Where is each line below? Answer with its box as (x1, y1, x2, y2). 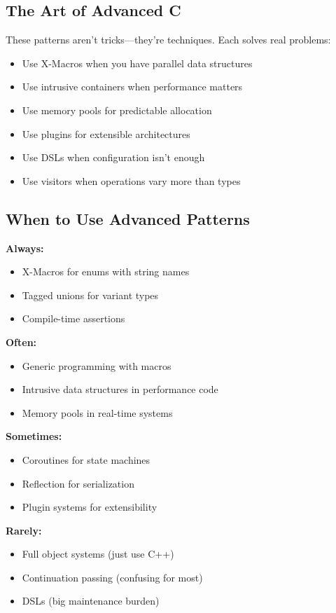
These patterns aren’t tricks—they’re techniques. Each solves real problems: (6, 32, 331, 47)
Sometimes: (6, 429, 62, 443)
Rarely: (6, 523, 42, 537)
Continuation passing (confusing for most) (22, 570, 203, 584)
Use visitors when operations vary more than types (22, 173, 241, 188)
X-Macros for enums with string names (22, 264, 190, 279)
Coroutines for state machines (22, 452, 150, 467)
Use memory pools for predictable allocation (22, 102, 212, 117)
